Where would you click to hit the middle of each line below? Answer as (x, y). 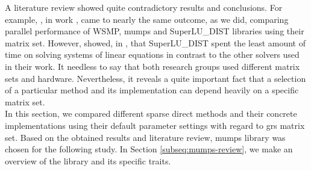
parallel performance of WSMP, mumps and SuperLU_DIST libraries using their (155, 31)
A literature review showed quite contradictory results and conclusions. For (144, 7)
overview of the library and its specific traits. (88, 160)
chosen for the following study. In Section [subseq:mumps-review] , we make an (149, 149)
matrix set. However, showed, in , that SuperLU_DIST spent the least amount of (155, 42)
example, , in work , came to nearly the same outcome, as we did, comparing (147, 19)
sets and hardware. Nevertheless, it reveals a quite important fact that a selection (155, 78)
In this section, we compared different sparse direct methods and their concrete (151, 113)
